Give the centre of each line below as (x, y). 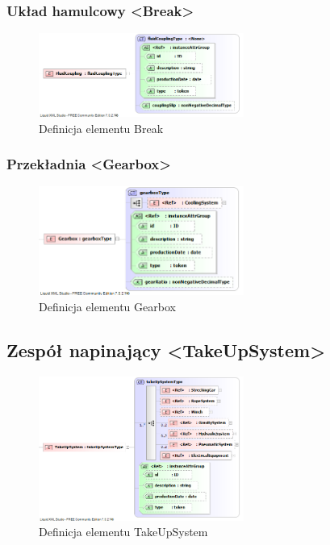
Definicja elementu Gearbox (107, 306)
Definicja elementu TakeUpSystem (123, 532)
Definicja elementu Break (101, 128)
